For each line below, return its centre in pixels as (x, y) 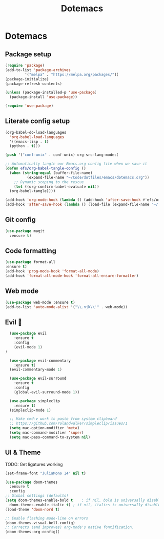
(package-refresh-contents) (34, 84)
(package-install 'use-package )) (43, 97)
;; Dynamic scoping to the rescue (49, 182)
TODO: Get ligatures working (34, 464)
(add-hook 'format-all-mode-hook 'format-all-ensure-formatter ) (72, 276)
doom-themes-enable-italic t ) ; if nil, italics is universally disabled (86, 505)
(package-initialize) (27, 79)
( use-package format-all (30, 262)
